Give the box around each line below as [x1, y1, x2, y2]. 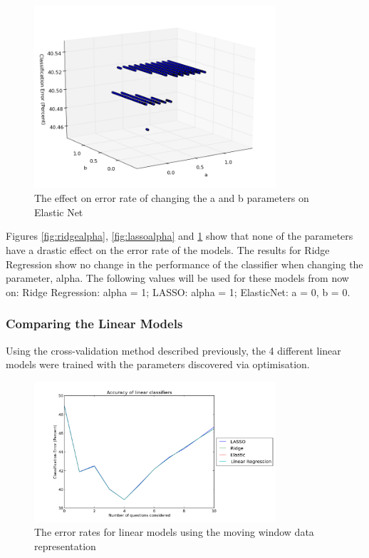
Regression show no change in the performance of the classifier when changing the [6, 256, 363, 271]
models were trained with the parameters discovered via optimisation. [6, 357, 310, 372]
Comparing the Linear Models [6, 315, 183, 333]
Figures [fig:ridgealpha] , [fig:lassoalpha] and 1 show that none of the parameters [6, 228, 353, 243]
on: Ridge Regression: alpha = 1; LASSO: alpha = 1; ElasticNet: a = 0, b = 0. [6, 284, 350, 299]
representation [34, 539, 96, 554]
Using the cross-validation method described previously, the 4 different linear [6, 343, 341, 357]
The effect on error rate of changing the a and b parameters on [34, 191, 309, 206]
